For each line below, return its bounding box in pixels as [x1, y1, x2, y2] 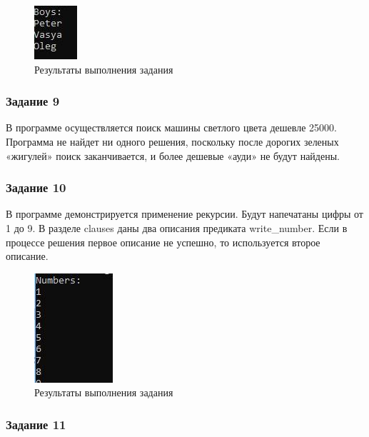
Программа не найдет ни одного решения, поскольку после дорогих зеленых [6, 134, 339, 149]
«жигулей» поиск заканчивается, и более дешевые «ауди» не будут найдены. [6, 148, 340, 163]
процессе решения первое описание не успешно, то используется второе [6, 234, 320, 249]
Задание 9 [6, 92, 60, 110]
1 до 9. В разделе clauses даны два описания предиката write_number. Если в [6, 221, 348, 235]
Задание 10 [6, 179, 66, 196]
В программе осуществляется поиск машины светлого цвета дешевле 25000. [6, 120, 337, 135]
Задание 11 [6, 415, 66, 433]
